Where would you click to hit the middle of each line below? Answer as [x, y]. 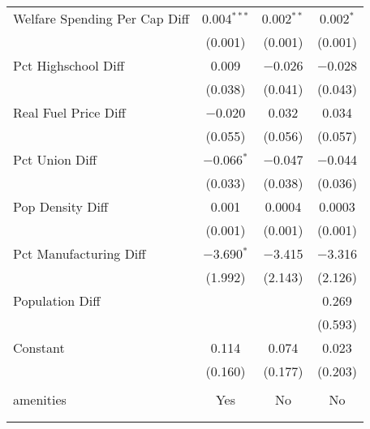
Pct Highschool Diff [69, 65]
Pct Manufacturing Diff [80, 253]
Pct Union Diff [55, 159]
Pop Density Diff [61, 206]
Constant [39, 347]
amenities [40, 399]
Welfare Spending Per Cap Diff [101, 18]
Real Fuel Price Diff [69, 112]
